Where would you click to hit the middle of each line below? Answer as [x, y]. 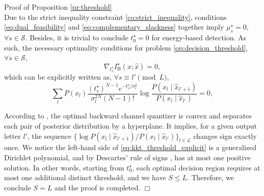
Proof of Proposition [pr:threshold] [58, 7]
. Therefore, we [210, 177]
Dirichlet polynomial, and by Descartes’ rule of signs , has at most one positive [127, 157]
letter [12, 136]
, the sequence [49, 136]
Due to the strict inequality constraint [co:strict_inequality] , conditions [115, 17]
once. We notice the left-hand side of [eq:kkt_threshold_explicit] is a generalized [130, 147]
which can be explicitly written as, [58, 76]
